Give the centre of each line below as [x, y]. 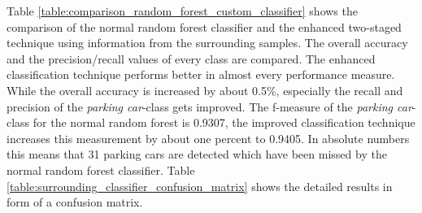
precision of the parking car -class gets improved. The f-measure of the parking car [209, 106]
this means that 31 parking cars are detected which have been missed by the [197, 154]
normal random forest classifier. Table [101, 170]
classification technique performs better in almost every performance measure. [201, 74]
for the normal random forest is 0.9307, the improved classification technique [224, 122]
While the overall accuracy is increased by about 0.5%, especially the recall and [205, 90]
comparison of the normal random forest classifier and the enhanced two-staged [204, 26]
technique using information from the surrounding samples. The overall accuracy [207, 43]
